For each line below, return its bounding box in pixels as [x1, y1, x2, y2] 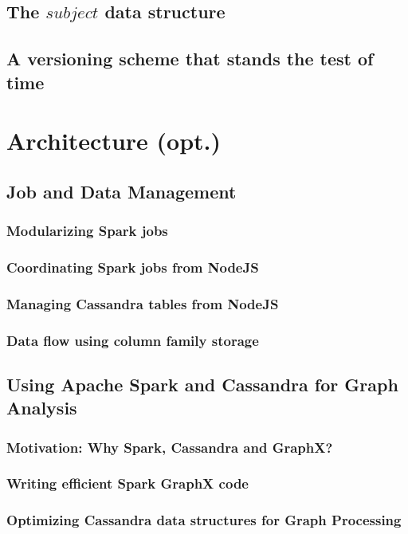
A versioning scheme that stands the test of [6, 46, 374, 71]
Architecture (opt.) [6, 124, 222, 157]
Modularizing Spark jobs [6, 221, 168, 241]
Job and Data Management [6, 179, 237, 203]
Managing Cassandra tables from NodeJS [6, 293, 279, 313]
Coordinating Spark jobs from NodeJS [6, 257, 259, 277]
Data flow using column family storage [6, 330, 259, 350]
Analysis [6, 395, 77, 420]
